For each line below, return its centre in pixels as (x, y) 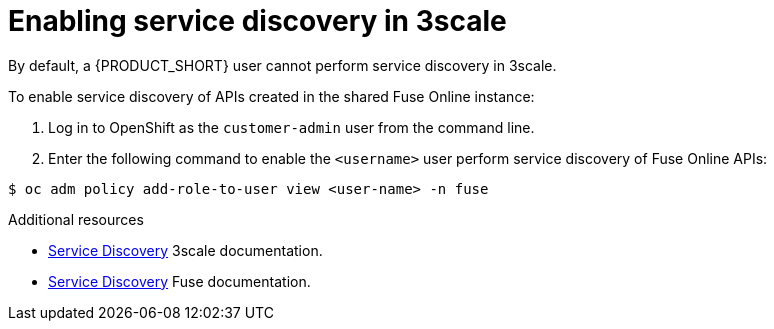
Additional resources (76, 219)
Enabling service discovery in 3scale (257, 21)
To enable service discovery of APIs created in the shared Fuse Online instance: (271, 96)
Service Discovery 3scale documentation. (185, 250)
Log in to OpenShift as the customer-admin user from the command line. (291, 127)
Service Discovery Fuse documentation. (179, 281)
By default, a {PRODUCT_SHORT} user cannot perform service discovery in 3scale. (282, 65)
